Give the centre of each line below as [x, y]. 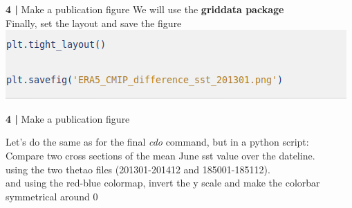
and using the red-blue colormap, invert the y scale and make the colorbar [163, 183]
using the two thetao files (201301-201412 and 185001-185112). [138, 169]
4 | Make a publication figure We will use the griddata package [145, 9]
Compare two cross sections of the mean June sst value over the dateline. [160, 155]
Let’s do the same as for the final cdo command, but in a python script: [157, 142]
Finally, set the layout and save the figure [94, 23]
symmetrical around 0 [52, 196]
